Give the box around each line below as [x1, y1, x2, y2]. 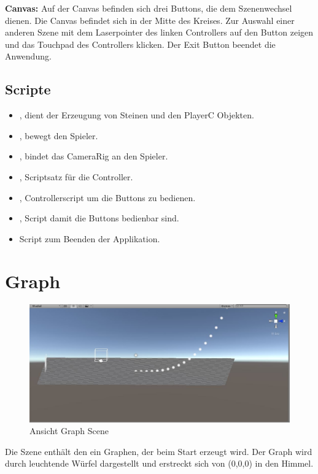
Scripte [5, 80, 51, 99]
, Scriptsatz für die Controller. [19, 170, 133, 183]
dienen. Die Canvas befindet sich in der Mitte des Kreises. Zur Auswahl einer [5, 13, 295, 26]
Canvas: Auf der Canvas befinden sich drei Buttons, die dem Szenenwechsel [5, 2, 292, 14]
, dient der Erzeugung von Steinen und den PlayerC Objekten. [19, 109, 254, 121]
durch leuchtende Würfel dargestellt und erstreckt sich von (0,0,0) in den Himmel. [5, 457, 314, 470]
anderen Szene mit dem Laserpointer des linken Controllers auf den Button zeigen [5, 26, 314, 39]
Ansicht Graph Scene [29, 424, 109, 437]
